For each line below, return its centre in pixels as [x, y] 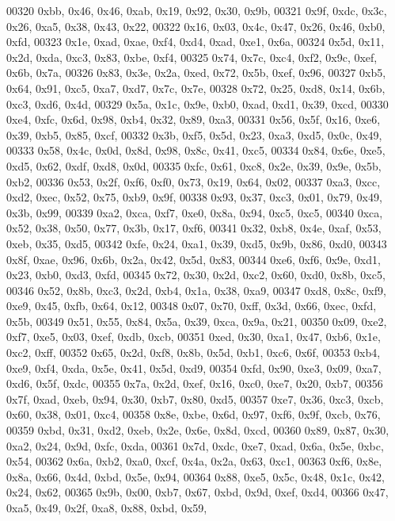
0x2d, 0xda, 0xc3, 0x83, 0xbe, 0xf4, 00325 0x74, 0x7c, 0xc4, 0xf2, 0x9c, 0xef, [192, 57]
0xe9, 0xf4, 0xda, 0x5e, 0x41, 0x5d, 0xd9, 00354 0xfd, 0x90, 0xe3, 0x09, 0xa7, [194, 368]
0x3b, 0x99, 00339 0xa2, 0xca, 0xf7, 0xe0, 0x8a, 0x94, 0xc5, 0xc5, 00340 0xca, [195, 212]
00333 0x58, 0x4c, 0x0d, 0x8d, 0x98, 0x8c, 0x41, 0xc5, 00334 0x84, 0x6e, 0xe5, [196, 150]
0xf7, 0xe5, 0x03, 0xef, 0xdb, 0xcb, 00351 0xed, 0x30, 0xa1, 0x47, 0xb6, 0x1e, [194, 337]
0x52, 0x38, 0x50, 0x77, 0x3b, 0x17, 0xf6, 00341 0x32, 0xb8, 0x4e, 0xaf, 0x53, [194, 228]
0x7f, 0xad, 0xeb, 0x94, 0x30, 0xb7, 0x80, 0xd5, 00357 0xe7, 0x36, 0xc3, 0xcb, [195, 398]
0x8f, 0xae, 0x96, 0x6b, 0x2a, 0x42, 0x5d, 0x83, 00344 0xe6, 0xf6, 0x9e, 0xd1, [194, 259]
